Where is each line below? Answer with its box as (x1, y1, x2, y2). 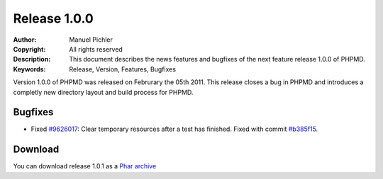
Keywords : (13, 64, 46, 74)
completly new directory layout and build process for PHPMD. (13, 88, 194, 96)
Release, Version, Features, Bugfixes (69, 64, 177, 74)
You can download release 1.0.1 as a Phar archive (13, 162, 157, 171)
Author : (13, 35, 37, 44)
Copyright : (13, 45, 46, 53)
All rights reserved (69, 45, 123, 53)
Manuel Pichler (69, 35, 113, 44)
